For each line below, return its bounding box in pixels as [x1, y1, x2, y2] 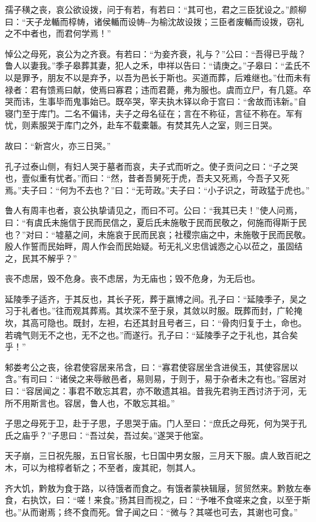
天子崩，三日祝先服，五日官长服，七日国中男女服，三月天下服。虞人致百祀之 [5, 449, 311, 462]
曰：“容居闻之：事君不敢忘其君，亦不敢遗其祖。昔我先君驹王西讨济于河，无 [5, 385, 307, 397]
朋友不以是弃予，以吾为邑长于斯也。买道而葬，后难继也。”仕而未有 [47, 71, 311, 83]
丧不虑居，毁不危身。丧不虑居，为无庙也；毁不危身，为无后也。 [5, 272, 260, 285]
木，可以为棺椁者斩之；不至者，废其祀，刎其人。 [5, 461, 201, 473]
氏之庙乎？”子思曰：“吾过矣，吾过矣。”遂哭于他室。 [5, 428, 208, 441]
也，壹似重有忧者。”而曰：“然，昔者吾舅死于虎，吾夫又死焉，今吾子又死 [5, 172, 290, 184]
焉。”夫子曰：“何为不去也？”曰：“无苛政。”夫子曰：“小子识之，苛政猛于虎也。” [5, 183, 310, 196]
